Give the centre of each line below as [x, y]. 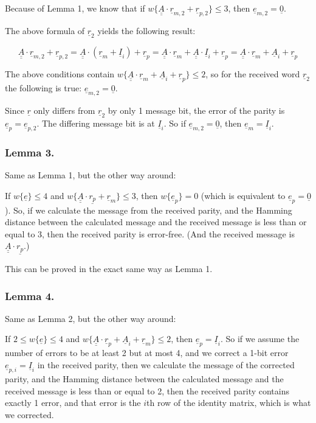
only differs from [64, 110]
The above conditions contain [60, 74]
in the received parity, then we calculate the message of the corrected [166, 365]
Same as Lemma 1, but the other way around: [91, 175]
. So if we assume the [260, 339]
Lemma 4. [30, 295]
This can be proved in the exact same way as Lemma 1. [109, 269]
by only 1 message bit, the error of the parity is [196, 110]
